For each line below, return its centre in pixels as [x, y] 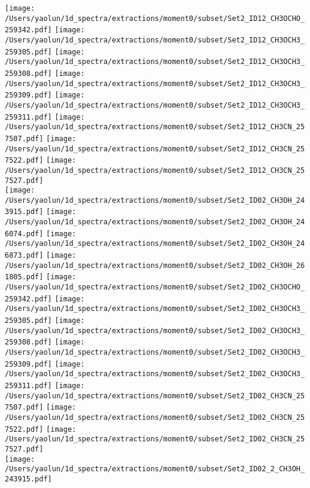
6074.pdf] [24, 234]
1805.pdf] [24, 277]
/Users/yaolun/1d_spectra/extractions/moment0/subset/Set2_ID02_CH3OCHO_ [155, 287]
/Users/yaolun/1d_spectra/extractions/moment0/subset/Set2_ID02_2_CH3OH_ [155, 469]
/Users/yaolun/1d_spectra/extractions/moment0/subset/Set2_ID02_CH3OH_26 [155, 265]
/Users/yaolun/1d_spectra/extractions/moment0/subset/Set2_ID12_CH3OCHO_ [155, 18]
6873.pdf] [24, 256]
